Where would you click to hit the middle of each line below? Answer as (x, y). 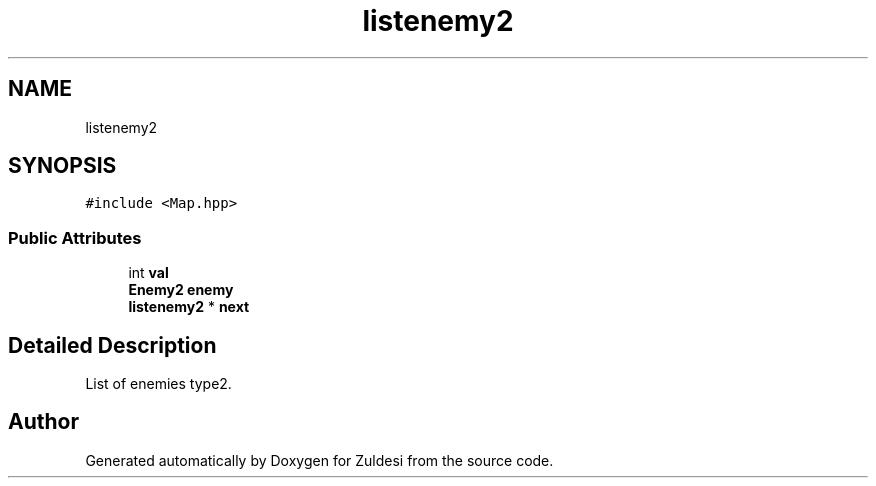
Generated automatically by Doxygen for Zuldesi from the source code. (319, 460)
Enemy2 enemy (181, 290)
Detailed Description (112, 345)
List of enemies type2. (158, 384)
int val (148, 273)
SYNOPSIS (62, 166)
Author (43, 422)
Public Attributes (75, 237)
